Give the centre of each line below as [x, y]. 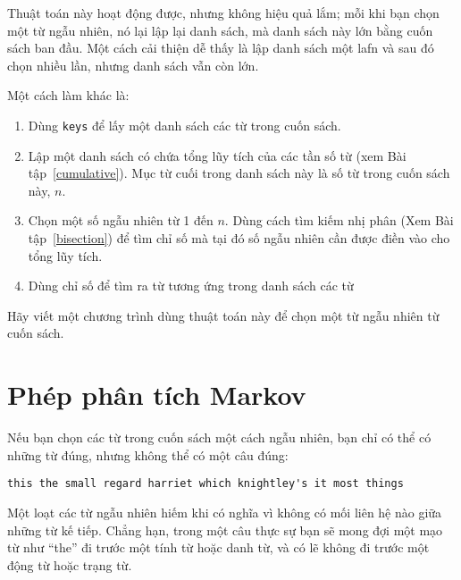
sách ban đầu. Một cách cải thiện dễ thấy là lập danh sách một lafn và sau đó [221, 48]
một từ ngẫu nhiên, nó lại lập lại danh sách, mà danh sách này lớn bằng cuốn [220, 30]
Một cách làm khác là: [68, 95]
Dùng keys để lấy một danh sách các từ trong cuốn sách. [184, 125]
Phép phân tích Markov [157, 395]
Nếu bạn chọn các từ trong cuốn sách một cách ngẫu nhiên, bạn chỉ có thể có [219, 437]
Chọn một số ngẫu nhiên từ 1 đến [121, 220]
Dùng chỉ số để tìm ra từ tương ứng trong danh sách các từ [191, 286]
